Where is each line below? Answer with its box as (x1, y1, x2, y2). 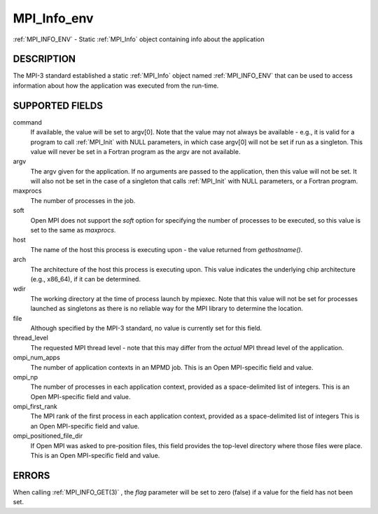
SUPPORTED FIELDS (13, 99, 103, 111)
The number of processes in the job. (30, 196, 136, 204)
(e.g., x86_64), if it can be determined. (30, 275, 141, 283)
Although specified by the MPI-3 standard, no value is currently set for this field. (30, 324, 262, 332)
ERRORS (13, 469, 50, 481)
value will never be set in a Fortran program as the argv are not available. (30, 147, 241, 155)
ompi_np (13, 373, 38, 381)
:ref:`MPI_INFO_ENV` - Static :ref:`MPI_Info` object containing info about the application (13, 35, 265, 43)
